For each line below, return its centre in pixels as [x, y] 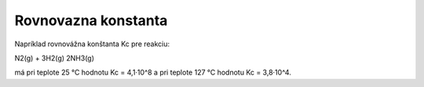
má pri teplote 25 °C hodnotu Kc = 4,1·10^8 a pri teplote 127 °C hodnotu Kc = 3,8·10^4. [153, 72]
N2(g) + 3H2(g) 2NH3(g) [54, 58]
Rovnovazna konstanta [91, 20]
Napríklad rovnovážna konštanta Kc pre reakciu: [92, 44]
